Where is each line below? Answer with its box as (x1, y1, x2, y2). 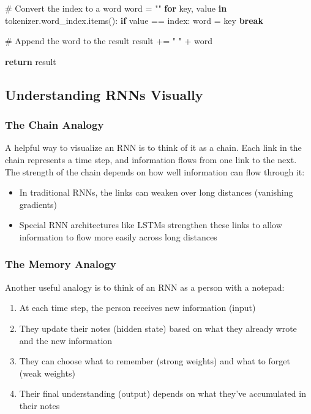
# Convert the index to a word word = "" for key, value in (5, 2, 227, 14)
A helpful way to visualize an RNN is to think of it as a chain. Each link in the (5, 141, 302, 154)
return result (5, 55, 56, 67)
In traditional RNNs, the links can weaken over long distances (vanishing (19, 186, 293, 199)
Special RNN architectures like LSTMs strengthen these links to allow (19, 218, 282, 231)
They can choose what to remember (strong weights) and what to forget (19, 355, 290, 367)
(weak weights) (19, 366, 75, 379)
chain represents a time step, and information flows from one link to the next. (5, 153, 297, 166)
